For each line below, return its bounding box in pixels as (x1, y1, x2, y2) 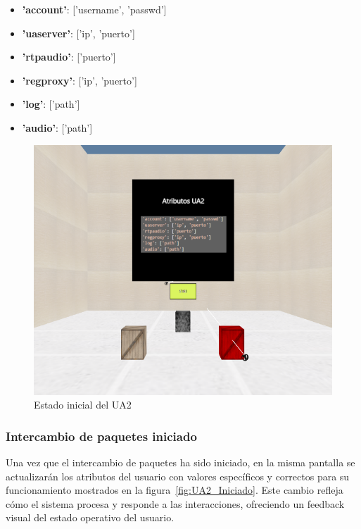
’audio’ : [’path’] (22, 120, 93, 135)
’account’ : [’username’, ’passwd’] (22, 2, 167, 16)
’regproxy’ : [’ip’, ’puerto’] (22, 73, 137, 87)
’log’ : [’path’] (22, 97, 80, 111)
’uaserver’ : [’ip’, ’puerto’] (22, 25, 135, 40)
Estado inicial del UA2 (34, 397, 132, 412)
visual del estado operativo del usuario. (6, 510, 175, 525)
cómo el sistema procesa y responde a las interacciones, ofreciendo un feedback (6, 496, 345, 511)
